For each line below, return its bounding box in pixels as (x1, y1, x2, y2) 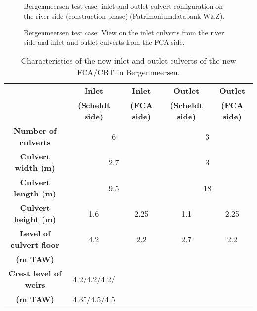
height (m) (14, 213, 56, 225)
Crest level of (8, 268, 62, 279)
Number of (13, 125, 57, 137)
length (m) (13, 188, 57, 199)
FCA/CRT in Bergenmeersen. (77, 66, 180, 78)
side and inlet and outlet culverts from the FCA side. (24, 37, 185, 47)
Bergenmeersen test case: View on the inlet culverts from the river (24, 27, 224, 38)
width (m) (15, 162, 55, 174)
